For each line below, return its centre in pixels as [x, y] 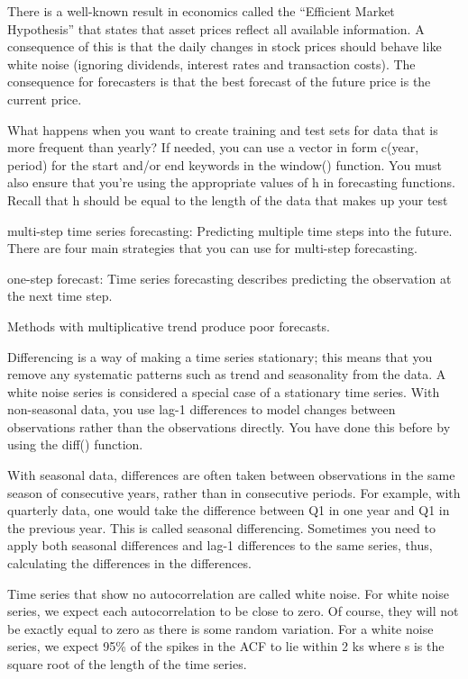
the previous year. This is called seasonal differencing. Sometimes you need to [221, 527]
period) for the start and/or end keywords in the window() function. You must [225, 164]
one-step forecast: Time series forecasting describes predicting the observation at [229, 278]
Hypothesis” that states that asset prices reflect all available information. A [216, 28]
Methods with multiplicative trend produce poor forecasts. [169, 326]
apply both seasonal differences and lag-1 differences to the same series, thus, [220, 545]
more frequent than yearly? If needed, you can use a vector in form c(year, [213, 147]
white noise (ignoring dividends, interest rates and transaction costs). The [211, 63]
